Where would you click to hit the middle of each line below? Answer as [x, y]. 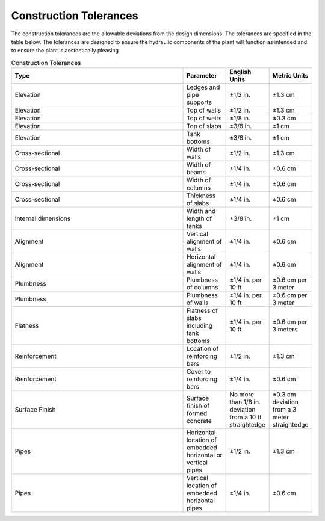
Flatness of [202, 311]
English [240, 72]
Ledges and [203, 87]
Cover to [199, 372]
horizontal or [204, 455]
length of [199, 218]
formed [197, 413]
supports [199, 102]
